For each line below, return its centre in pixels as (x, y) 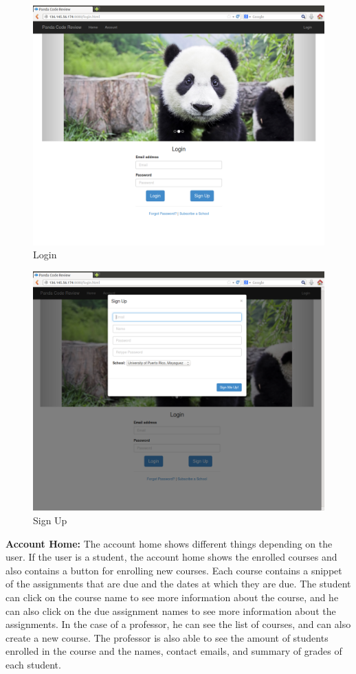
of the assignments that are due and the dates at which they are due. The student (178, 584)
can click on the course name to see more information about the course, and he (172, 597)
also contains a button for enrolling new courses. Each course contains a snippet (174, 570)
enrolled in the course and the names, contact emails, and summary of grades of (174, 651)
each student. (33, 664)
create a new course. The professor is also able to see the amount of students (167, 637)
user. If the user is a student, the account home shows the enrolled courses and (171, 557)
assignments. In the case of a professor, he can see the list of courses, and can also (178, 624)
